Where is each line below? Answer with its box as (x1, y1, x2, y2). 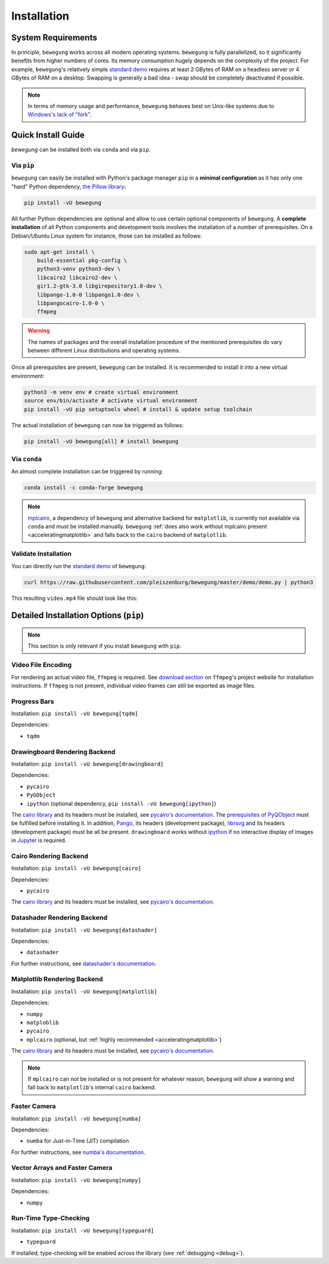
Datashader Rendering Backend (11, 913, 108, 922)
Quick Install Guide (11, 130, 85, 141)
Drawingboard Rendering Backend (11, 747, 116, 756)
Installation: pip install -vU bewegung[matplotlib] (11, 987, 158, 995)
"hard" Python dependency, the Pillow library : (11, 183, 126, 190)
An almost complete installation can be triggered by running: (11, 468, 163, 475)
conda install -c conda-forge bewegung (24, 484, 143, 491)
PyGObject (26, 792, 56, 798)
